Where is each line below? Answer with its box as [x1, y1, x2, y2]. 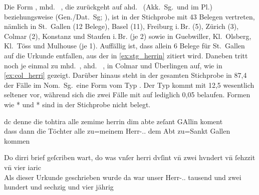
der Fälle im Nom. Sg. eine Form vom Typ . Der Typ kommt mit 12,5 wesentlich [4, 79, 254, 90]
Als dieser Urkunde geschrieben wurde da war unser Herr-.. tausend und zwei [4, 172, 241, 182]
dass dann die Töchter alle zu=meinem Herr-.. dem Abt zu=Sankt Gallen [4, 126, 230, 136]
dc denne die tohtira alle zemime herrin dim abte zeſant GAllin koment [4, 116, 223, 126]
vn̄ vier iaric [4, 162, 41, 172]
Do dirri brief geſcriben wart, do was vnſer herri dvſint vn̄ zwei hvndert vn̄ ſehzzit [4, 152, 255, 163]
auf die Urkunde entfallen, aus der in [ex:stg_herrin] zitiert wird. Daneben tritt [4, 50, 248, 60]
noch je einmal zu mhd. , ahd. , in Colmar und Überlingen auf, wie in [4, 60, 222, 70]
